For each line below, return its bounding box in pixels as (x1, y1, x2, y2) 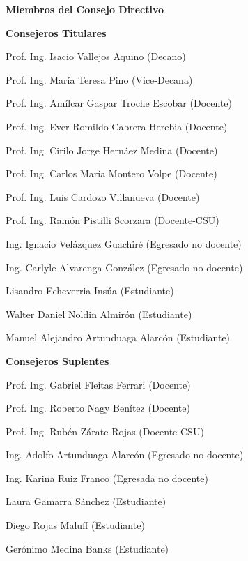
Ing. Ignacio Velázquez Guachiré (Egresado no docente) (6, 236, 242, 250)
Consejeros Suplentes (6, 353, 109, 368)
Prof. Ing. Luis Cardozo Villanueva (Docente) (6, 189, 200, 204)
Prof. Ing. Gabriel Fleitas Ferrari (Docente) (6, 377, 191, 391)
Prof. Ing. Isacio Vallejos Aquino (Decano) (6, 49, 186, 63)
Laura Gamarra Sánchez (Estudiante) (6, 494, 166, 509)
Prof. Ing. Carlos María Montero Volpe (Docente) (6, 166, 217, 181)
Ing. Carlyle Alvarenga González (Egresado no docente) (6, 260, 243, 274)
